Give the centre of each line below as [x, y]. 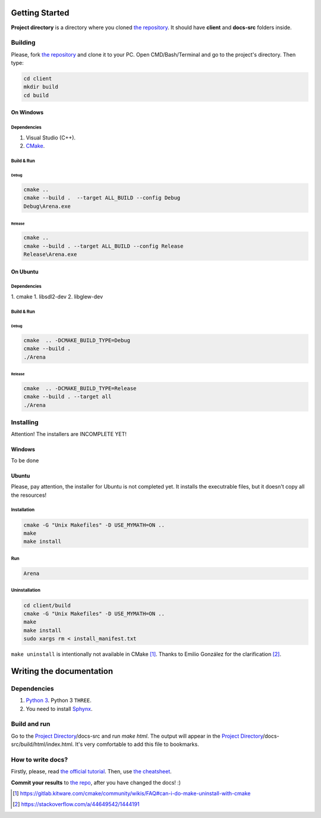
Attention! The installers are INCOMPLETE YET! [69, 434]
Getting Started [40, 13]
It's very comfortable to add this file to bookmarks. [137, 744]
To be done [25, 460]
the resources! [29, 495]
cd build [36, 95]
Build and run [31, 724]
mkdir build [41, 87]
